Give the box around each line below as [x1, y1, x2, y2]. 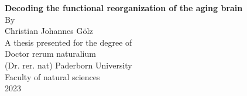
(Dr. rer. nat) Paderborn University [5, 59, 132, 71]
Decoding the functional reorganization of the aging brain [5, 2, 243, 13]
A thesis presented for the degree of [5, 36, 132, 48]
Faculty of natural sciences [5, 70, 100, 83]
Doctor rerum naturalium [5, 47, 96, 60]
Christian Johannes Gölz [5, 25, 93, 37]
